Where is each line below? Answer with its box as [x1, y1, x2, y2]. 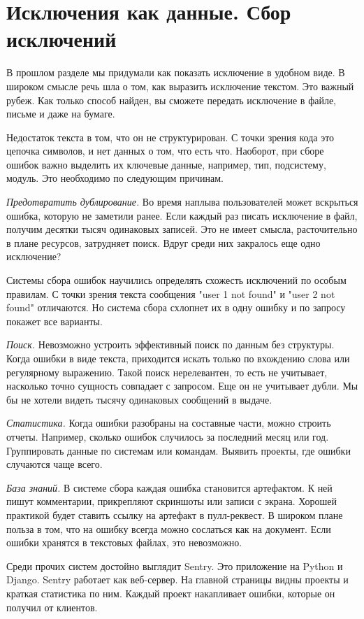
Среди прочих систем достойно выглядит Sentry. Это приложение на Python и [6, 558, 343, 573]
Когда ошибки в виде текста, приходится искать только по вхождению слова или [6, 351, 350, 365]
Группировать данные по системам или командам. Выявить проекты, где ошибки [6, 443, 351, 457]
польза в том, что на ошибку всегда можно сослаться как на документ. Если [6, 521, 331, 536]
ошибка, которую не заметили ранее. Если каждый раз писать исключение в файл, [6, 208, 358, 222]
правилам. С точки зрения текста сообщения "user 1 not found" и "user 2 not [6, 286, 335, 301]
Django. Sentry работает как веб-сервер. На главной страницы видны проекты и [6, 572, 349, 587]
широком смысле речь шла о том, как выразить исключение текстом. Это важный [6, 78, 354, 93]
